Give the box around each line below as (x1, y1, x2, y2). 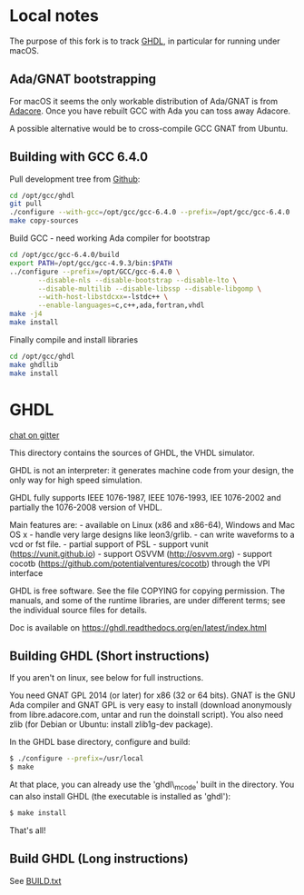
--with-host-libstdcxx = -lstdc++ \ (37, 293, 169, 302)
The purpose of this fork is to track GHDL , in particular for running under (9, 35, 280, 46)
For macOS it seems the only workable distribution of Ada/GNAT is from (9, 95, 279, 106)
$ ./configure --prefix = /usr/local (9, 754, 144, 763)
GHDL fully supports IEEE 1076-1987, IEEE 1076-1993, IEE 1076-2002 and (9, 492, 281, 502)
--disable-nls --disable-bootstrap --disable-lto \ (37, 275, 238, 284)
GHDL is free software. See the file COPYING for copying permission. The (9, 585, 286, 596)
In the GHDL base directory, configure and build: (9, 737, 191, 748)
